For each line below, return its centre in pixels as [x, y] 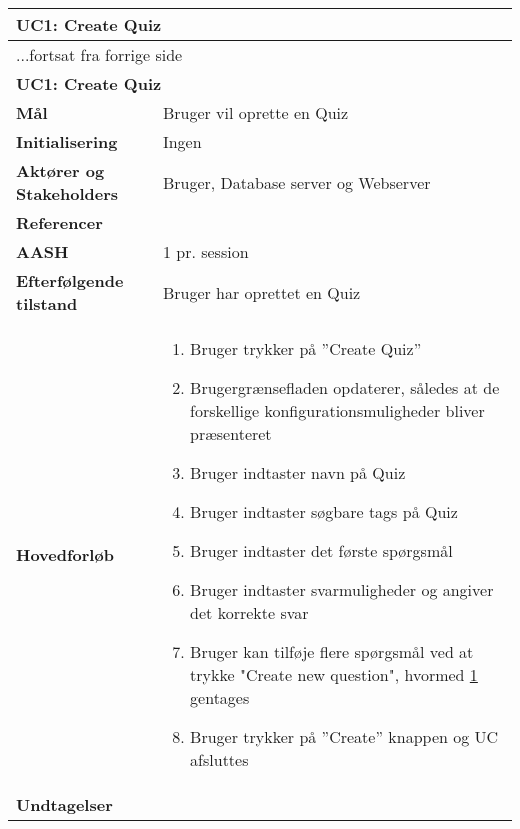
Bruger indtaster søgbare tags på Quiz [324, 511]
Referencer [59, 222]
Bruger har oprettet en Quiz [261, 292]
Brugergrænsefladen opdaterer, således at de [345, 387]
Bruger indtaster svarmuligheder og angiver [342, 589]
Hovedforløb [65, 554]
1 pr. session [205, 251]
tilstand [47, 303]
